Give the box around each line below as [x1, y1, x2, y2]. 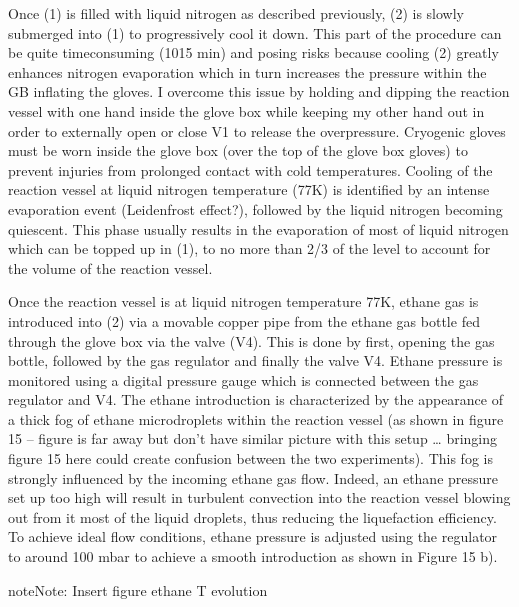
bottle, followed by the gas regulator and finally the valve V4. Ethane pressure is [8, 350, 503, 371]
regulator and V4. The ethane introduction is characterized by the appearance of [8, 389, 503, 410]
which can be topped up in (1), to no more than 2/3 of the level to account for [8, 238, 491, 259]
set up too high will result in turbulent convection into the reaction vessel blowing [8, 487, 511, 508]
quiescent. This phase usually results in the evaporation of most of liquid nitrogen [8, 218, 509, 239]
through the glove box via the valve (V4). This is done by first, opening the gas [8, 330, 495, 351]
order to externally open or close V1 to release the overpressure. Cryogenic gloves [8, 120, 506, 141]
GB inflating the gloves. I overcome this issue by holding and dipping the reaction [8, 81, 510, 102]
